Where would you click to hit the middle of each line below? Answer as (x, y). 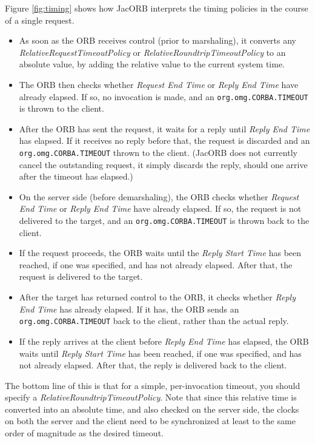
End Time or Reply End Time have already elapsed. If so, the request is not (160, 208)
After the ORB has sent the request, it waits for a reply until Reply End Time (164, 128)
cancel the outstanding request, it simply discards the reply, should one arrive (163, 164)
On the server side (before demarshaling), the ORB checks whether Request (159, 196)
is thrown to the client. (61, 108)
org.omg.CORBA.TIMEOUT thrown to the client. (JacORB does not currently (158, 152)
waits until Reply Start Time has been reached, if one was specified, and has (160, 353)
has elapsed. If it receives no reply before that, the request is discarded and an (164, 140)
